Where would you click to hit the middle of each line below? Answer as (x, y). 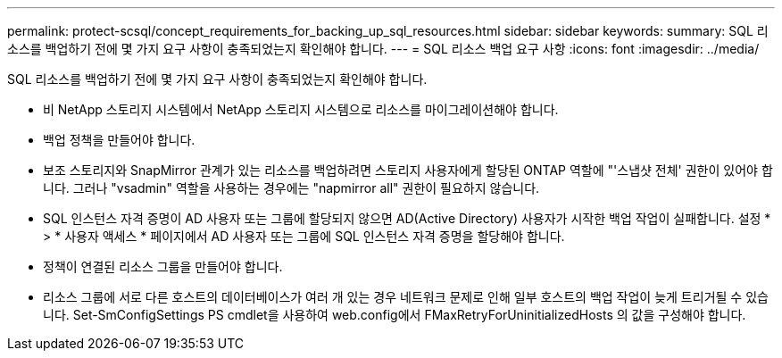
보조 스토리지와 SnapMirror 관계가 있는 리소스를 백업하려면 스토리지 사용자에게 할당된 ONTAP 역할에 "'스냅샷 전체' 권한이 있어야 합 (408, 170)
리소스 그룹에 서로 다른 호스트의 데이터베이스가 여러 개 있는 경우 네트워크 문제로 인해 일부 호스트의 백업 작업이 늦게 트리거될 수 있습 (406, 297)
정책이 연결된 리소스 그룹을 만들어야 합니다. (163, 266)
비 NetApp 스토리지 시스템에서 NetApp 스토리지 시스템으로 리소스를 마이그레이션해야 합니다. (301, 109)
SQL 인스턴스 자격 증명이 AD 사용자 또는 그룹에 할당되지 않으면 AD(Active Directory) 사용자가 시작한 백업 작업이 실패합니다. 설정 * (407, 218)
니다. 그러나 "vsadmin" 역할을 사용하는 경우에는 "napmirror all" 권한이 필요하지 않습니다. (291, 188)
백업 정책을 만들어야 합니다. (119, 140)
